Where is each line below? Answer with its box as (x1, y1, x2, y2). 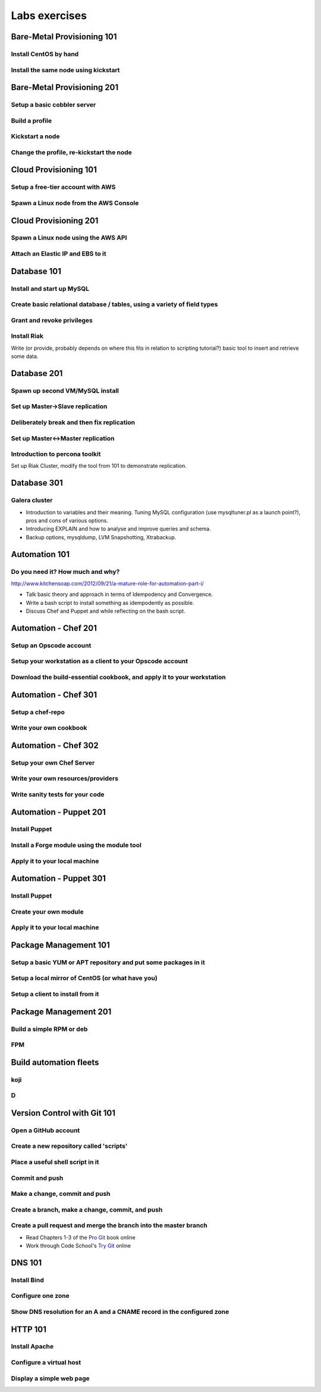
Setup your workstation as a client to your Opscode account (11, 657, 188, 666)
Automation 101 (11, 549, 70, 560)
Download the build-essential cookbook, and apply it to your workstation (11, 673, 226, 682)
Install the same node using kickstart (11, 66, 120, 74)
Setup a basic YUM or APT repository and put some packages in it (11, 958, 205, 967)
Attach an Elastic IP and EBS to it (11, 250, 106, 258)
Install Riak (11, 332, 44, 340)
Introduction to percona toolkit (11, 450, 101, 458)
